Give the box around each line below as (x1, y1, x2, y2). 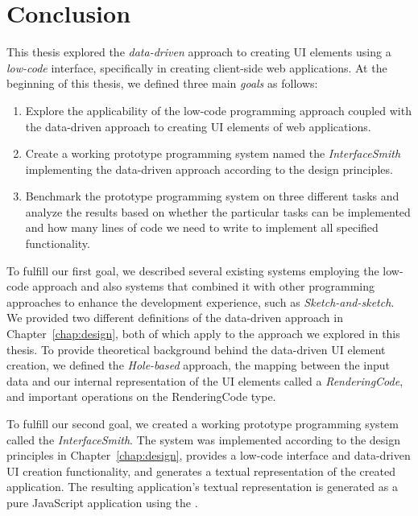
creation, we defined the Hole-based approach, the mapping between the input (6, 357, 391, 374)
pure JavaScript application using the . (6, 493, 198, 510)
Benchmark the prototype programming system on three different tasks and (25, 188, 399, 204)
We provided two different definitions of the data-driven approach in (6, 309, 343, 326)
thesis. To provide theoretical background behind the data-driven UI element (6, 341, 386, 357)
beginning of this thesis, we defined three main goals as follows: (6, 75, 318, 92)
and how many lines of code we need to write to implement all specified (25, 219, 379, 236)
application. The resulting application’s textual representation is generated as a (6, 478, 398, 495)
